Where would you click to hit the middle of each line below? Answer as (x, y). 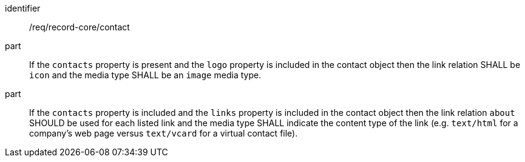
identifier (23, 8)
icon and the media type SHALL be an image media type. (145, 75)
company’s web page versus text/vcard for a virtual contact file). (164, 133)
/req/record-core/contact (80, 27)
